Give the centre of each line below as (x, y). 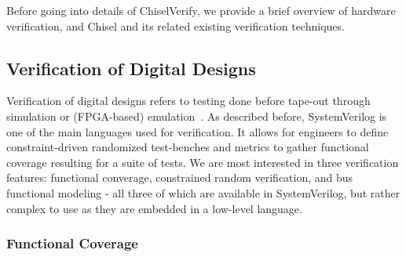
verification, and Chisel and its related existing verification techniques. (176, 25)
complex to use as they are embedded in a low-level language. (154, 208)
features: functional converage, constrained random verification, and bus (180, 177)
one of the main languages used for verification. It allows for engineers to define (198, 131)
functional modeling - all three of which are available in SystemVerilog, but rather (203, 192)
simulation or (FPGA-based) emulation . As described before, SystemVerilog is (197, 116)
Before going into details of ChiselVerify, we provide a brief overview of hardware (201, 10)
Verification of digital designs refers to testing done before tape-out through (188, 101)
